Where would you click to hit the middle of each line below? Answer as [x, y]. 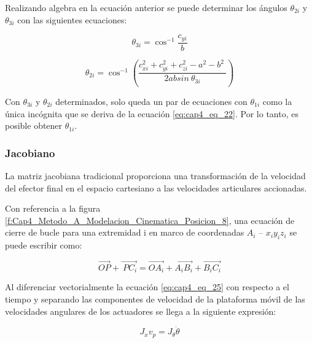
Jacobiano [30, 152]
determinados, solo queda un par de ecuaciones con [151, 101]
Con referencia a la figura [53, 208]
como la [277, 101]
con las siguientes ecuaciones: [72, 19]
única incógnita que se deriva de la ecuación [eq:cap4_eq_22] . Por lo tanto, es [152, 113]
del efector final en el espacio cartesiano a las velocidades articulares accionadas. [156, 187]
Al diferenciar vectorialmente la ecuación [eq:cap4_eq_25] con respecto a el [147, 287]
